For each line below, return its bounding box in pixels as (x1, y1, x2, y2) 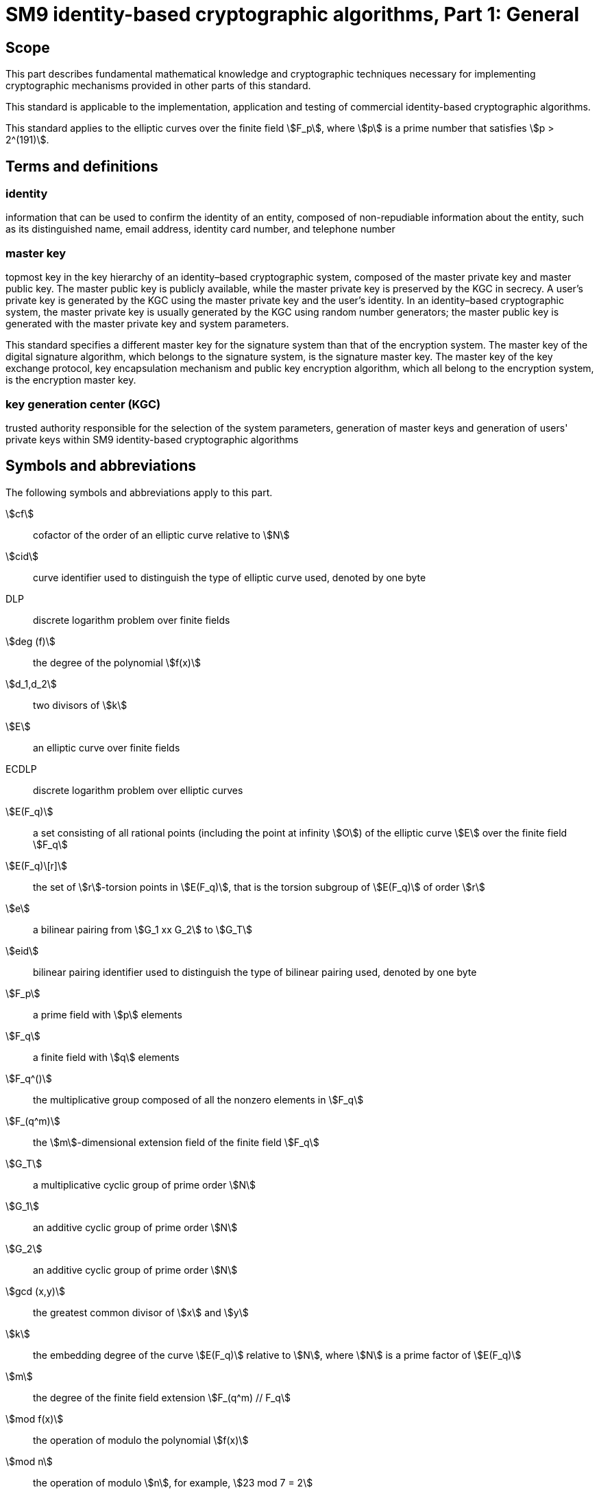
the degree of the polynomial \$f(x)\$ (33, 656, 201, 668)
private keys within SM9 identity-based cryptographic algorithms (5, 433, 299, 445)
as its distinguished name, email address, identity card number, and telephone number (5, 223, 395, 235)
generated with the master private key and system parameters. (5, 318, 289, 330)
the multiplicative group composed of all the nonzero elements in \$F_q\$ (33, 1093, 364, 1106)
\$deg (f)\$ (5, 635, 56, 647)
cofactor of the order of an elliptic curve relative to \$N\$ (33, 528, 290, 541)
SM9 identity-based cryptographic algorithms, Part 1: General (5, 3, 580, 26)
